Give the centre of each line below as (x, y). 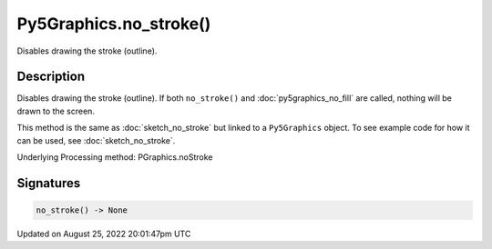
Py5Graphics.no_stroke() (114, 24)
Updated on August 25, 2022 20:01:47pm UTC (104, 234)
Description (51, 77)
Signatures (49, 183)
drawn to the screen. (56, 111)
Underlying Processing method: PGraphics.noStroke (115, 157)
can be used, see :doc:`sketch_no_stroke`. (96, 140)
